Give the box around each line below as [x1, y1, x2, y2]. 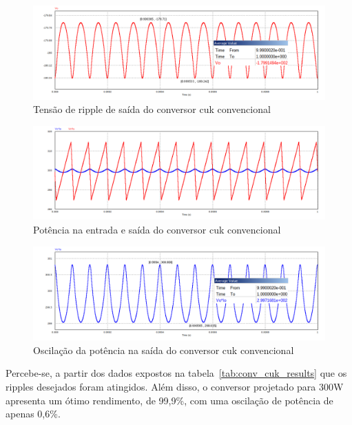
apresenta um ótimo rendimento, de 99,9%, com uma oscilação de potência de [6, 393, 333, 407]
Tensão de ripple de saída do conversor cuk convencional [33, 102, 271, 116]
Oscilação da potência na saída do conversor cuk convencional [33, 342, 294, 357]
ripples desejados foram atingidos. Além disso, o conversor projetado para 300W [6, 380, 344, 394]
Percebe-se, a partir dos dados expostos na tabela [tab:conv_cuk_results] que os [6, 366, 347, 380]
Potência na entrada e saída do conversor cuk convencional [33, 222, 281, 237]
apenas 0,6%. [6, 406, 61, 421]
